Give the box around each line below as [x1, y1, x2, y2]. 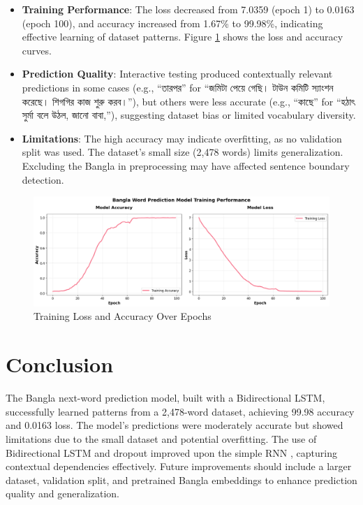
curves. [22, 43, 52, 57]
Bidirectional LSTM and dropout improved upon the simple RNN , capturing [6, 445, 337, 460]
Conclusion [6, 350, 114, 379]
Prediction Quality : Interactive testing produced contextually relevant [22, 66, 333, 81]
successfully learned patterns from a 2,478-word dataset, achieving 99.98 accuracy [6, 404, 355, 418]
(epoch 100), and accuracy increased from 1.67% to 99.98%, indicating [22, 15, 323, 30]
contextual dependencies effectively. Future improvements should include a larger [6, 459, 352, 474]
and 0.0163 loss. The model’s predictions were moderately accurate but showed [6, 418, 343, 432]
